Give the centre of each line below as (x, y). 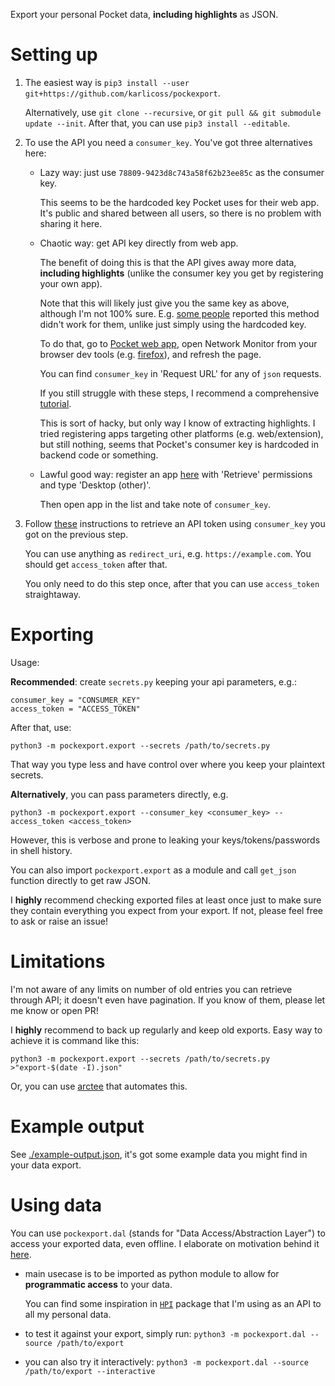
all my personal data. (68, 1314)
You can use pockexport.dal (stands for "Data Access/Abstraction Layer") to (168, 1233)
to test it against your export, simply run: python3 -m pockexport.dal (165, 1333)
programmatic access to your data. (98, 1284)
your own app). (71, 283)
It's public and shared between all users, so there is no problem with (180, 213)
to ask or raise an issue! (59, 921)
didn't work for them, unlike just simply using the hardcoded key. (173, 324)
